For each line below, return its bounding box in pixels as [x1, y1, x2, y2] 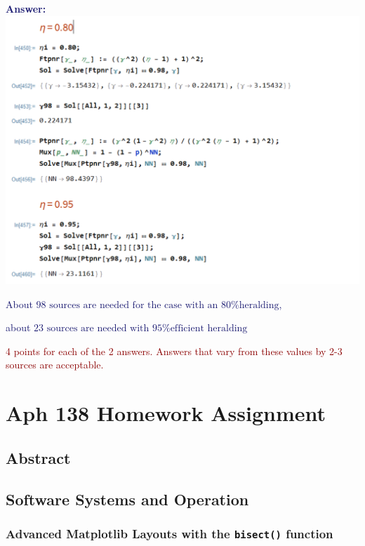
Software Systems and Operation [6, 488, 249, 510]
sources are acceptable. [6, 357, 104, 372]
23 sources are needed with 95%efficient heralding [34, 324, 248, 334]
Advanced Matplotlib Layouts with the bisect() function [6, 524, 333, 542]
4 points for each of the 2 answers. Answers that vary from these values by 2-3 [6, 343, 343, 358]
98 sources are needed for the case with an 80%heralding [36, 300, 279, 310]
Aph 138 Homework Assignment [6, 399, 326, 427]
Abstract [6, 446, 71, 468]
